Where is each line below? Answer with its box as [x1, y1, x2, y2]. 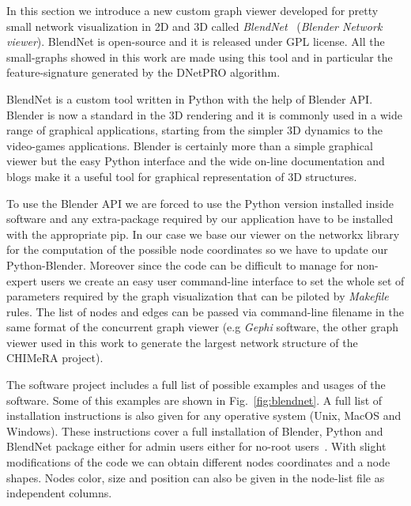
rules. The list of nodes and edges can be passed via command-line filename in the [6, 303, 404, 319]
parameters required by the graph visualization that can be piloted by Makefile [6, 288, 389, 304]
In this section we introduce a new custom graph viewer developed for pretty [6, 2, 379, 18]
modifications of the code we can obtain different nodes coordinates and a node [6, 454, 390, 470]
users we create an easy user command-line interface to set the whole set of [40, 272, 405, 289]
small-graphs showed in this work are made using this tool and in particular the [6, 48, 393, 65]
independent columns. [6, 485, 112, 501]
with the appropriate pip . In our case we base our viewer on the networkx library [6, 225, 400, 242]
